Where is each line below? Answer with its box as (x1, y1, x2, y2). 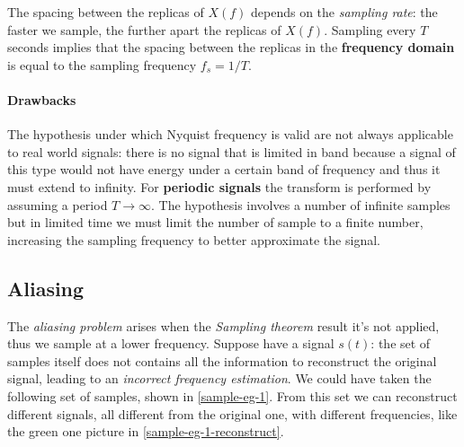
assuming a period (7, 195, 108, 214)
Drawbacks (7, 90, 76, 109)
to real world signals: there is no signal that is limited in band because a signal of (7, 142, 456, 161)
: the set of (370, 334, 431, 353)
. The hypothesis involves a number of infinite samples (151, 195, 451, 214)
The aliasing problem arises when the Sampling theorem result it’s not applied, (7, 316, 440, 335)
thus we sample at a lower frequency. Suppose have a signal (7, 334, 335, 353)
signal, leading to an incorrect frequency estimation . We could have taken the (7, 369, 432, 388)
